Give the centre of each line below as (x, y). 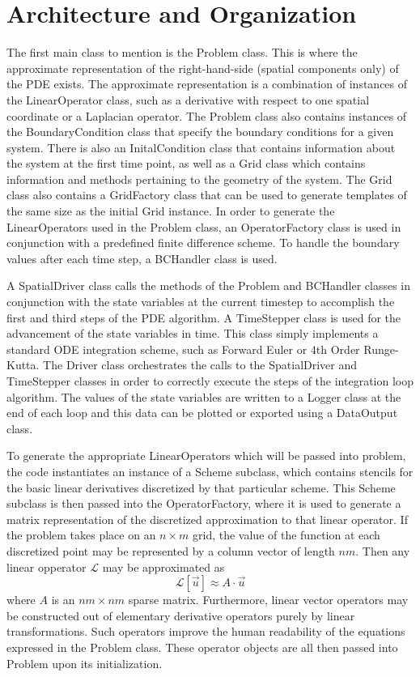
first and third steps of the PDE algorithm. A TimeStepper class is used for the (204, 317)
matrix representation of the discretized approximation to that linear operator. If (207, 519)
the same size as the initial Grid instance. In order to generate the (171, 211)
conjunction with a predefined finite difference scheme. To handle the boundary (203, 243)
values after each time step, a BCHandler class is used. (142, 258)
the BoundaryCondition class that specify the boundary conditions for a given (200, 132)
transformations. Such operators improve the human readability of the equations (206, 631)
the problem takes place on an (81, 535)
